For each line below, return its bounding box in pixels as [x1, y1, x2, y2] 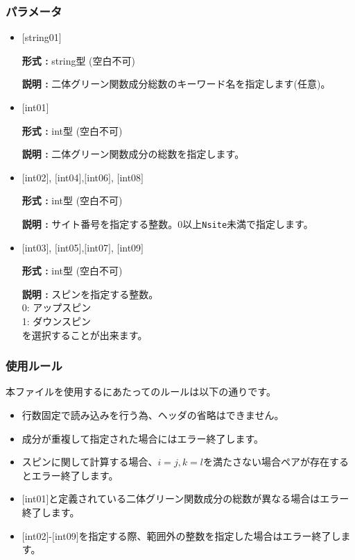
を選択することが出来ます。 [21, 327, 148, 342]
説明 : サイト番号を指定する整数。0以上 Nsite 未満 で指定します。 [21, 216, 313, 231]
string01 [24, 30, 59, 44]
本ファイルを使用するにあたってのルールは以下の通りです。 [6, 384, 276, 399]
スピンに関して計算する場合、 [21, 454, 158, 469]
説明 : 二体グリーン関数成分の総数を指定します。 [21, 147, 245, 161]
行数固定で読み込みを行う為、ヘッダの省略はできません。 [21, 408, 284, 422]
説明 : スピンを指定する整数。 [21, 286, 159, 301]
